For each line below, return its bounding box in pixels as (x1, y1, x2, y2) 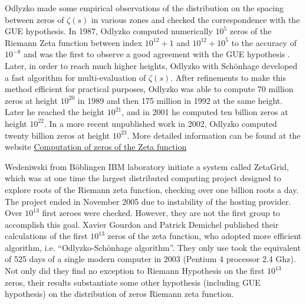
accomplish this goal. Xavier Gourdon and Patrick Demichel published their (5, 218, 279, 230)
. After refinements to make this (170, 71, 287, 83)
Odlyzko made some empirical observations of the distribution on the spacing (5, 2, 284, 14)
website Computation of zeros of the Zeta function (5, 140, 187, 153)
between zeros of (5, 13, 64, 25)
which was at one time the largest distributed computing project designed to (5, 172, 281, 184)
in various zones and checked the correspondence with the (91, 13, 300, 25)
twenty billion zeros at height (5, 129, 110, 141)
